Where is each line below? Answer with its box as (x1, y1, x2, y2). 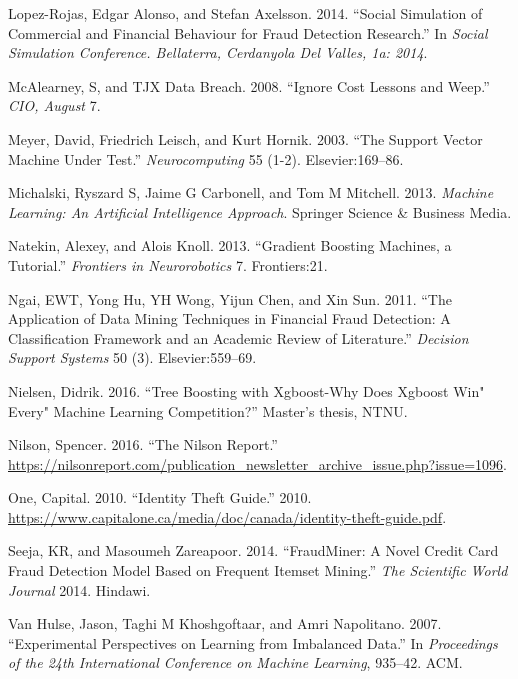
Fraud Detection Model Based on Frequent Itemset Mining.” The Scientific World (8, 560, 508, 581)
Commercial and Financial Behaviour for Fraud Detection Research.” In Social (8, 22, 488, 43)
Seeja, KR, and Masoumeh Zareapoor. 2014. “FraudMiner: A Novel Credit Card (8, 540, 499, 561)
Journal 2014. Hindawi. (8, 579, 151, 600)
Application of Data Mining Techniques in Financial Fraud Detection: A (8, 308, 451, 329)
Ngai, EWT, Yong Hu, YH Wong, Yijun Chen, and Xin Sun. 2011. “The (8, 288, 452, 309)
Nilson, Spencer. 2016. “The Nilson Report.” (8, 434, 278, 455)
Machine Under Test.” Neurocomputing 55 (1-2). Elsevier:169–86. (8, 148, 404, 169)
